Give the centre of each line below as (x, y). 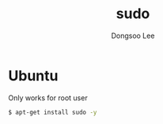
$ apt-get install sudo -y (53, 112)
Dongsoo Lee (133, 36)
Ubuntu (33, 75)
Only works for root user (48, 98)
